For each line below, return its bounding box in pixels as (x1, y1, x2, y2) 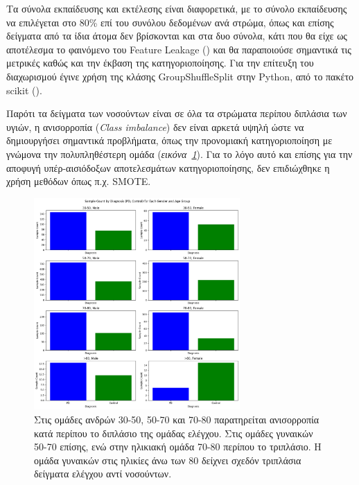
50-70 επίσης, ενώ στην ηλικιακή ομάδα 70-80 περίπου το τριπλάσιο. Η (34, 439, 322, 454)
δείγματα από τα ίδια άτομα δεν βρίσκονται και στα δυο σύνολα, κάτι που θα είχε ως (6, 28, 347, 43)
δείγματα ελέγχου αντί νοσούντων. (34, 466, 172, 481)
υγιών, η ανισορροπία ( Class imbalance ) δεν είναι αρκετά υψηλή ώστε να (6, 119, 304, 134)
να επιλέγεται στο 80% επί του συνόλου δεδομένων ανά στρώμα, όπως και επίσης (6, 15, 334, 29)
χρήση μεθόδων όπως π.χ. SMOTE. (6, 174, 151, 188)
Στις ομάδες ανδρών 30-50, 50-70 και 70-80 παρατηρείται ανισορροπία (34, 412, 319, 427)
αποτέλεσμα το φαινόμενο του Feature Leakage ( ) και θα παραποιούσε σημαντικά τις (6, 42, 351, 56)
